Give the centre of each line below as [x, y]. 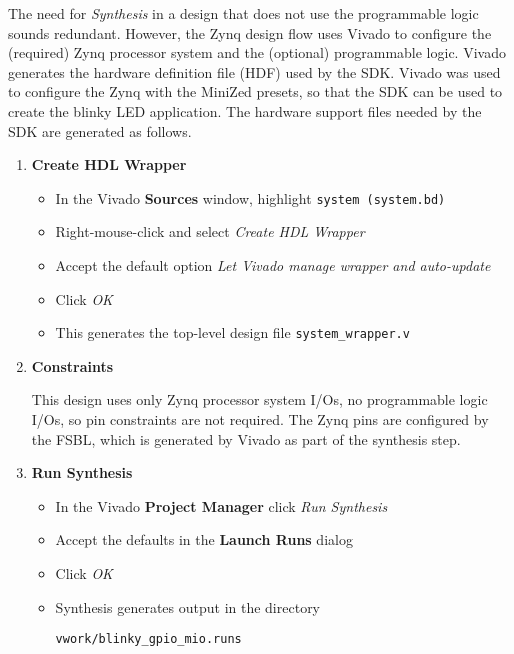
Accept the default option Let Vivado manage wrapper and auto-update [273, 265]
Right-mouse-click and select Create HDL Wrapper [210, 231]
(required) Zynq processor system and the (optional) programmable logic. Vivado [257, 52]
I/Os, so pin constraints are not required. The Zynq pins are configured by [260, 419]
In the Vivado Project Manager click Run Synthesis [221, 505]
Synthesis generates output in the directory [188, 606]
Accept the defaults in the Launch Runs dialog [204, 539]
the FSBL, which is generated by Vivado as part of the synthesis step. [246, 438]
